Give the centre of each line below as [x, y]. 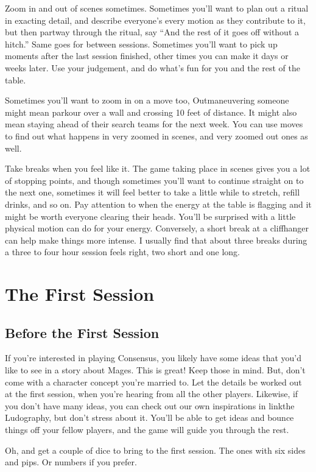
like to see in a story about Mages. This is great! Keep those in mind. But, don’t [155, 370]
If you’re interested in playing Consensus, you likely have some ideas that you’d [153, 358]
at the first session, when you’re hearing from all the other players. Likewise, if [152, 394]
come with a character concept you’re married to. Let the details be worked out [153, 382]
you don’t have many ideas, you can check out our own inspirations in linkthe [150, 405]
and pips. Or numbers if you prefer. [71, 462]
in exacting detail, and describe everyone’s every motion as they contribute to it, [155, 20]
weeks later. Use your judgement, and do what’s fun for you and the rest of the [153, 67]
